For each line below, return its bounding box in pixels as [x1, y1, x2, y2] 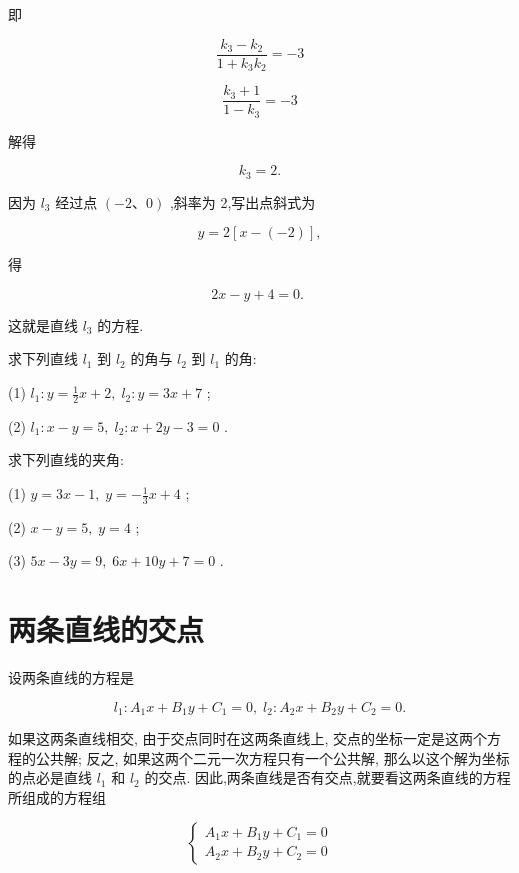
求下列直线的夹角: [8, 449, 124, 470]
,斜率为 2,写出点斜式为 [169, 191, 316, 212]
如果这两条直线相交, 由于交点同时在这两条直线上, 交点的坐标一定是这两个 [8, 728, 488, 749]
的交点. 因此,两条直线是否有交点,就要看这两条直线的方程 [144, 767, 511, 788]
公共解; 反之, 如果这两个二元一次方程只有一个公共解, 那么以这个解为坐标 [35, 747, 510, 768]
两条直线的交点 [8, 609, 205, 650]
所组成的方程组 [8, 787, 106, 808]
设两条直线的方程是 [8, 667, 134, 688]
